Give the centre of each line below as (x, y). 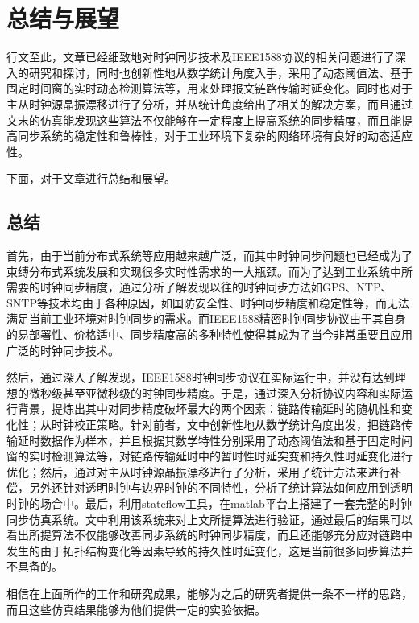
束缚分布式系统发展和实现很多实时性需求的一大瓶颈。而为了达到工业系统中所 (209, 271)
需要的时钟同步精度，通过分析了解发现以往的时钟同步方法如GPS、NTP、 (199, 287)
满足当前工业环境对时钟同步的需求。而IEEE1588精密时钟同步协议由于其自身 (206, 318)
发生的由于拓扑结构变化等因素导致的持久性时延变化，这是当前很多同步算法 (204, 550)
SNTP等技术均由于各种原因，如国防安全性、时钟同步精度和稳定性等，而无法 (208, 302)
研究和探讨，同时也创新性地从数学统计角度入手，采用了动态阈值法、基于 (220, 72)
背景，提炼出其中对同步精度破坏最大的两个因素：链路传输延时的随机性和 (209, 408)
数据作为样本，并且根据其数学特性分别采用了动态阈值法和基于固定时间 (226, 440)
